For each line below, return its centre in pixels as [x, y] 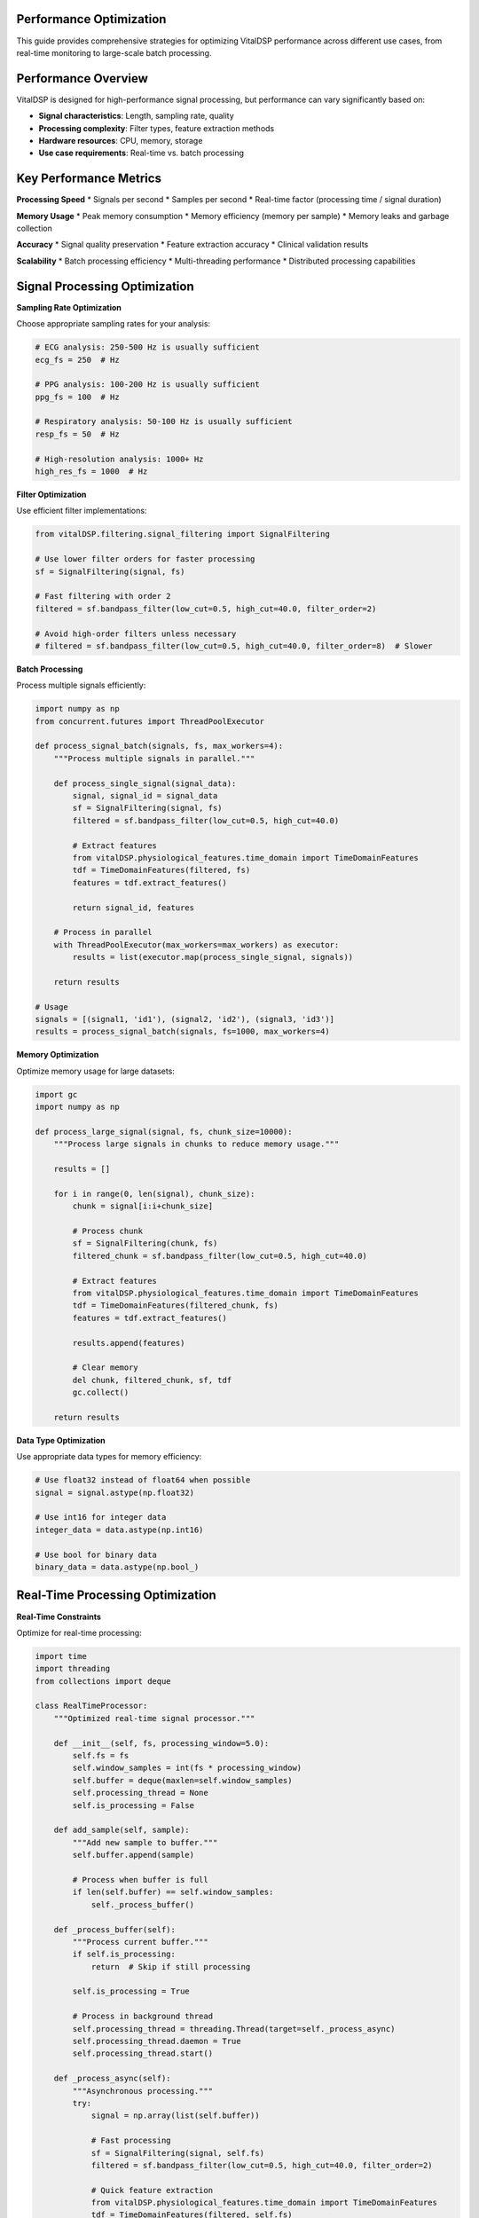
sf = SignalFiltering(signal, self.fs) [178, 2153]
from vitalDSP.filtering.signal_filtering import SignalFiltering [182, 534]
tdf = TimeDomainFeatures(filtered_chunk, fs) [175, 1306]
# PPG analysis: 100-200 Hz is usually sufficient [148, 385]
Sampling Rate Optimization [69, 307]
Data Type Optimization [61, 1440]
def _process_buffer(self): [115, 1929]
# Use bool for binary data [96, 1554]
